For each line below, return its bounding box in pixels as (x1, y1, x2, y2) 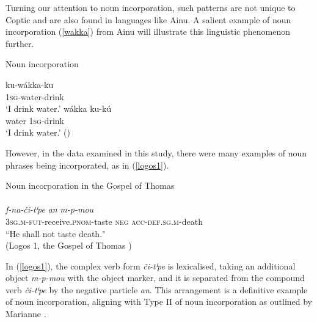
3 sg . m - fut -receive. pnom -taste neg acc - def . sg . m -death (5, 214, 203, 227)
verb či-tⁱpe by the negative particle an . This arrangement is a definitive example (5, 283, 308, 296)
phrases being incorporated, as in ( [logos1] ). (5, 158, 169, 171)
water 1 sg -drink (5, 114, 64, 126)
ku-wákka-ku (5, 78, 54, 90)
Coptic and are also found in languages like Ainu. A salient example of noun (5, 13, 291, 26)
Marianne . (5, 307, 46, 320)
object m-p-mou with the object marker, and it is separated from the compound (5, 271, 305, 284)
